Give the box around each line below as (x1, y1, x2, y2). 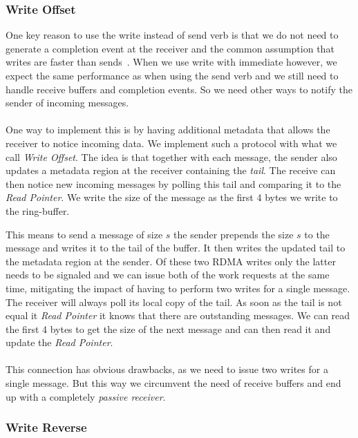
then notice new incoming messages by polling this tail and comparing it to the (6, 176, 341, 191)
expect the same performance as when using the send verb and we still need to (6, 68, 339, 82)
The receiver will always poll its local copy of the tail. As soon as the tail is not (6, 294, 342, 309)
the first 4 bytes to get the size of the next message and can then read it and (6, 321, 331, 336)
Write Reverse (6, 419, 87, 436)
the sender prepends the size (173, 227, 294, 241)
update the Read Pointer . (6, 335, 113, 350)
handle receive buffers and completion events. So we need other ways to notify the (6, 82, 352, 96)
